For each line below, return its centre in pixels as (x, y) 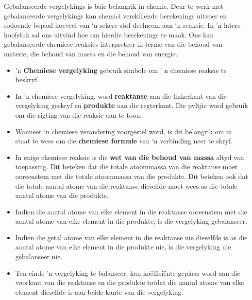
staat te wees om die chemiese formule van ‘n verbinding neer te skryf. (124, 141)
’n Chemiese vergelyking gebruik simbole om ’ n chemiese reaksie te (121, 70)
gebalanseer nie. (39, 256)
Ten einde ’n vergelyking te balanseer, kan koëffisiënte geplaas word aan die (128, 273)
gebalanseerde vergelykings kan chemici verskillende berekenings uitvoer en (115, 15)
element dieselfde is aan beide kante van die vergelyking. (99, 291)
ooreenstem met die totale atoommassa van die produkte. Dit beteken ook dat (132, 176)
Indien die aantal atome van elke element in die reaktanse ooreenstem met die (131, 211)
